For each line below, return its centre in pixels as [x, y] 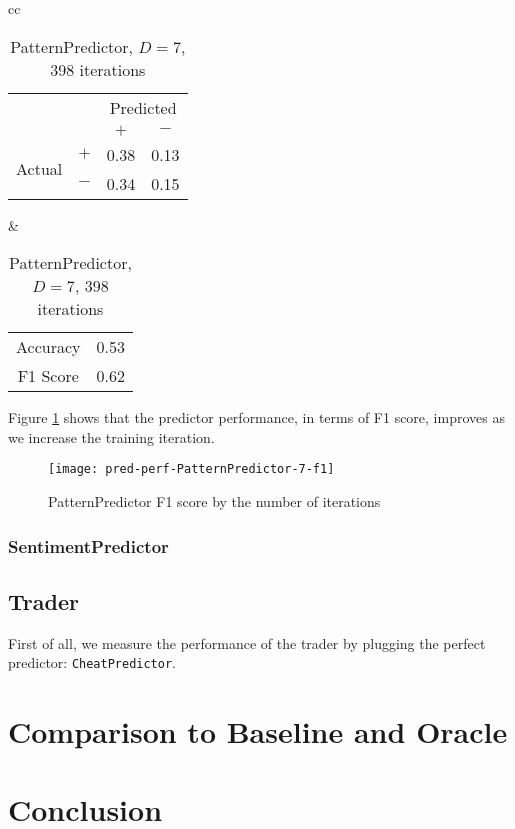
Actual [39, 169]
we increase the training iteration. [111, 436]
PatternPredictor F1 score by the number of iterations [214, 501]
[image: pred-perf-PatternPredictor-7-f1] [191, 469]
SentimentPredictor [88, 545]
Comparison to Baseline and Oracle [258, 731]
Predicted [143, 107]
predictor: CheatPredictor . [92, 662]
